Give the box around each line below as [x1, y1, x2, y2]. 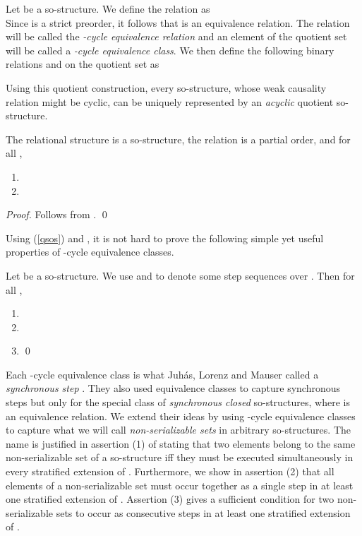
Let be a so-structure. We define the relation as [6, 1, 210, 16]
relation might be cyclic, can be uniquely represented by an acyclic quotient [6, 94, 334, 109]
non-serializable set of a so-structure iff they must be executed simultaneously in [6, 450, 354, 465]
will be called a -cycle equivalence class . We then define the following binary [6, 42, 334, 57]
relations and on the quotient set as [6, 56, 159, 71]
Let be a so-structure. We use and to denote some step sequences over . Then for [6, 268, 355, 282]
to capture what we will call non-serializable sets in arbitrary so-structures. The [6, 422, 351, 437]
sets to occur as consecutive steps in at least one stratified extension [56, 505, 351, 520]
